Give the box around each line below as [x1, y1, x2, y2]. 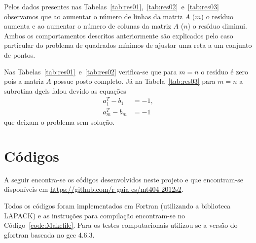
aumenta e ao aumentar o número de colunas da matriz [4, 21, 171, 31]
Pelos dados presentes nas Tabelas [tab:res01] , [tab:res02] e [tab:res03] [4, 1, 219, 11]
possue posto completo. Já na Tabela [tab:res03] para [53, 76, 216, 86]
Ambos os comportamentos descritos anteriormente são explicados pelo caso [4, 30, 233, 40]
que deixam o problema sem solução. [4, 117, 115, 127]
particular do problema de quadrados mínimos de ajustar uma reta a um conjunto [4, 40, 252, 50]
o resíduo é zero [201, 66, 249, 76]
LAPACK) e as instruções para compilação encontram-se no [4, 210, 185, 220]
